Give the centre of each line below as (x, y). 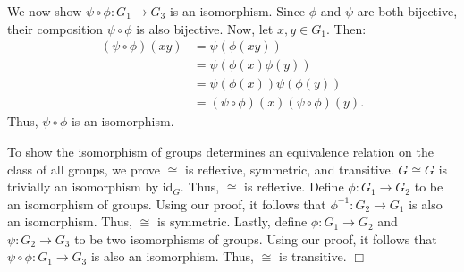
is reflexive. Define (294, 187)
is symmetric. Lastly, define (232, 221)
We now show (45, 11)
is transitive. (312, 256)
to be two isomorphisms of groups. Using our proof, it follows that (256, 238)
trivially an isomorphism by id (90, 187)
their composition (55, 28)
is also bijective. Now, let (205, 28)
